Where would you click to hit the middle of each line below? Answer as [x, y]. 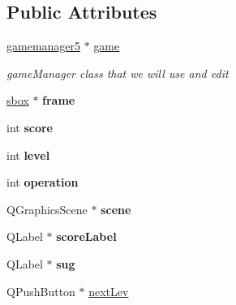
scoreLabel [86, 236]
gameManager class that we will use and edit [118, 73]
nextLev [109, 291]
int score [30, 127]
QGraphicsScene [47, 209]
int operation [43, 182]
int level [28, 155]
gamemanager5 [44, 46]
